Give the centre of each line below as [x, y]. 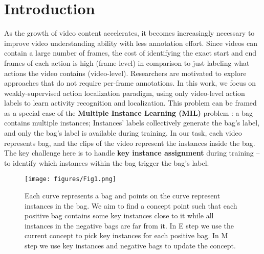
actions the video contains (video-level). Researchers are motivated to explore [125, 73]
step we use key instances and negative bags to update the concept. [130, 246]
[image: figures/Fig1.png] [70, 179]
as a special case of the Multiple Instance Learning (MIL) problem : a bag [129, 112]
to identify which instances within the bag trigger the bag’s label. [107, 162]
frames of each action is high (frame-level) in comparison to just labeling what [127, 62]
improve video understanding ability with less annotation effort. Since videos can [131, 43]
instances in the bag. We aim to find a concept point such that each [131, 205]
